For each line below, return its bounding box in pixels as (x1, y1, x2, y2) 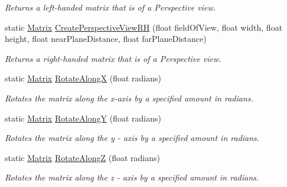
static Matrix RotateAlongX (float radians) (5, 72, 161, 84)
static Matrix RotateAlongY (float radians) (5, 111, 161, 124)
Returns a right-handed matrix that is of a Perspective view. (5, 52, 221, 64)
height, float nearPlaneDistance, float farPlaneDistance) (5, 32, 207, 45)
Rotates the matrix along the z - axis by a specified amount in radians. (5, 171, 259, 183)
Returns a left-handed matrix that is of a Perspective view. (5, 1, 216, 13)
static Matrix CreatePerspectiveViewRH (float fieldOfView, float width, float (5, 21, 283, 33)
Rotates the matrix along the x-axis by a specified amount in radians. (5, 91, 253, 104)
